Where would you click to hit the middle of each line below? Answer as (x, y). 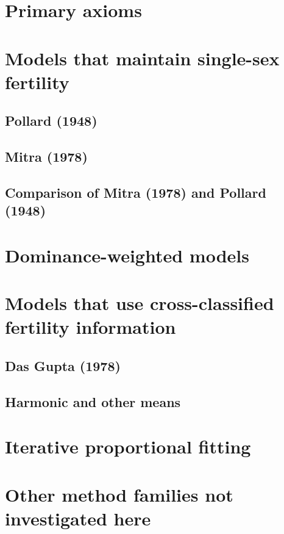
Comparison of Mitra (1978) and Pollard (136, 192)
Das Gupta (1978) (63, 366)
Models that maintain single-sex (142, 58)
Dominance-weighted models (127, 255)
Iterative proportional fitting (128, 446)
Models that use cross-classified (140, 303)
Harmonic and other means (93, 401)
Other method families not (119, 494)
